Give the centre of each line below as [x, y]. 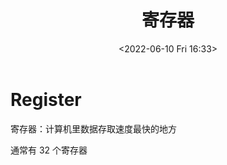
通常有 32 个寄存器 [49, 150]
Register [46, 99]
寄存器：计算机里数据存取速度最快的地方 [93, 128]
